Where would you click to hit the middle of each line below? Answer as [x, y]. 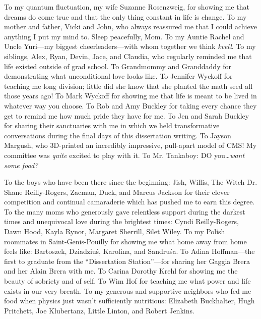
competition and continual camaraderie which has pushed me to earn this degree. [129, 202]
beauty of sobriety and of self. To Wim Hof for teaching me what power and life [127, 281]
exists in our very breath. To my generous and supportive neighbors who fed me [128, 290]
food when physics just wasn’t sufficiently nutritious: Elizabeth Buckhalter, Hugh [129, 301]
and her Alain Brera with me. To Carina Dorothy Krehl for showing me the [121, 271]
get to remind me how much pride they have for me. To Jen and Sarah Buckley [127, 115]
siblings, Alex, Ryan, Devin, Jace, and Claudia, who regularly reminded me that [128, 56]
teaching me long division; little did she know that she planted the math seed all [128, 86]
